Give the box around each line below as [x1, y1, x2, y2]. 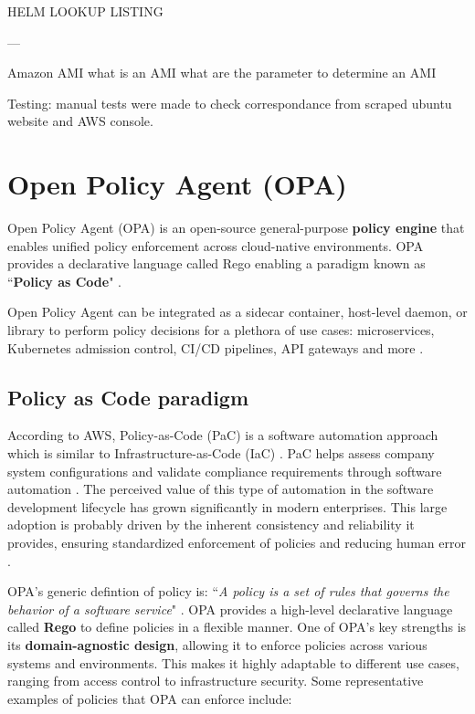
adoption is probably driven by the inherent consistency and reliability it [7, 515, 415, 534]
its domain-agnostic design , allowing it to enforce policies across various [7, 635, 427, 654]
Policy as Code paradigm [7, 383, 249, 411]
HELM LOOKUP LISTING [7, 2, 164, 20]
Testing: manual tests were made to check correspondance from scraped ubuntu [7, 93, 452, 112]
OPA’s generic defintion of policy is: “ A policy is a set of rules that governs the [7, 582, 449, 601]
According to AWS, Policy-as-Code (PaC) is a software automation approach [7, 425, 438, 445]
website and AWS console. [7, 111, 153, 131]
